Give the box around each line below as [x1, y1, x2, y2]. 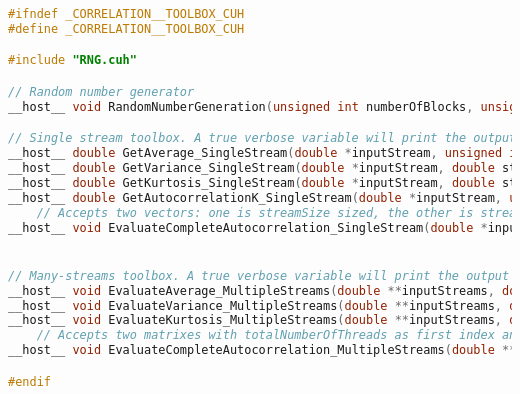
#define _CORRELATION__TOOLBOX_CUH [8, 21, 245, 36]
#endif [8, 374, 51, 389]
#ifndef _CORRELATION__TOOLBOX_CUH [8, 7, 245, 21]
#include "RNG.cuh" [8, 53, 137, 68]
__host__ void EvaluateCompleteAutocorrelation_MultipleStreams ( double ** [8, 343, 517, 358]
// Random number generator [8, 84, 195, 99]
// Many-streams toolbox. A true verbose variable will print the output [8, 268, 510, 283]
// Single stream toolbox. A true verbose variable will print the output [8, 131, 517, 146]
